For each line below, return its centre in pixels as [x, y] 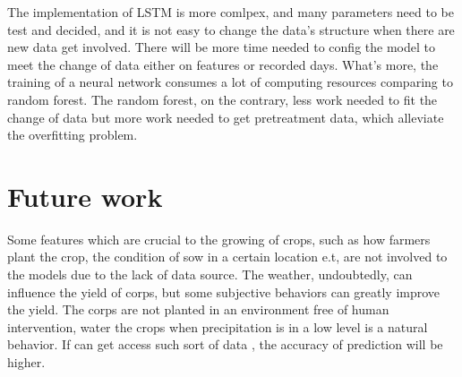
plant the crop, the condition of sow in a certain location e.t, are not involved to [227, 257]
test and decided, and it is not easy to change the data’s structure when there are [231, 29]
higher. [26, 362]
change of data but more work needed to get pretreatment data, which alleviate [226, 117]
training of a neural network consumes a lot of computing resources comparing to [230, 82]
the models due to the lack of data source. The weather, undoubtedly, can [210, 274]
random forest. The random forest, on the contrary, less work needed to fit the [222, 99]
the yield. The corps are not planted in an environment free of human [198, 309]
